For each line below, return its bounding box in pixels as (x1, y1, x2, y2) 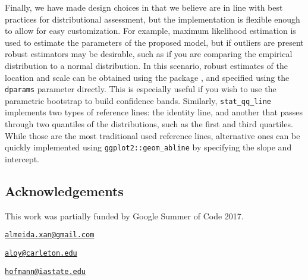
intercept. (5, 152, 39, 165)
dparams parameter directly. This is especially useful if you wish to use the (5, 83, 276, 95)
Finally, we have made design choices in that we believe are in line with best (5, 1, 283, 13)
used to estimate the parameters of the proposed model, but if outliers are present (5, 36, 304, 48)
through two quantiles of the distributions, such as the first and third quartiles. (5, 118, 293, 130)
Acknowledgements (5, 181, 124, 200)
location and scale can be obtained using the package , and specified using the (5, 71, 290, 83)
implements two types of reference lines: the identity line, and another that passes (5, 106, 303, 118)
